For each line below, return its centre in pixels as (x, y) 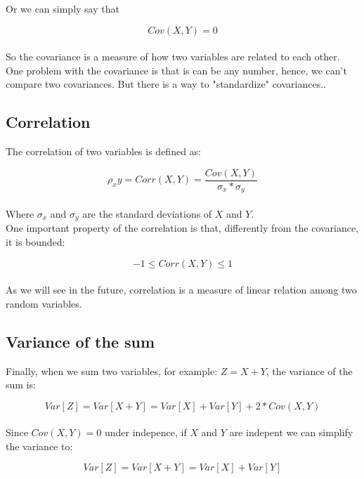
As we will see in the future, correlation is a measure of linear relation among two (181, 290)
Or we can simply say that (63, 8)
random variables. (44, 303)
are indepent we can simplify (291, 432)
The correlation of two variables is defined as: (103, 151)
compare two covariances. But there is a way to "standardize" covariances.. (166, 84)
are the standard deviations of (147, 213)
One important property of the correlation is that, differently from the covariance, (182, 228)
